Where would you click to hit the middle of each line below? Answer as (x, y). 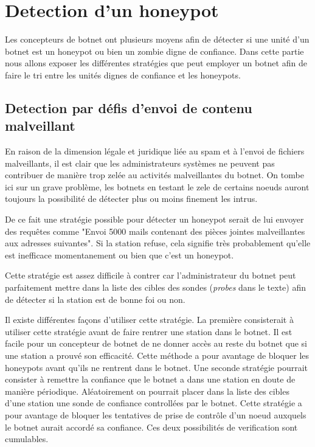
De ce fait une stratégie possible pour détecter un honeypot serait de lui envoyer (154, 219)
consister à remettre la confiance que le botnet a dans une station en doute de (150, 379)
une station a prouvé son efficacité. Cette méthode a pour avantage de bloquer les (157, 355)
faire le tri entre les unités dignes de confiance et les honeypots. (123, 74)
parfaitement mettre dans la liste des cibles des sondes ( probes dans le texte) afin (155, 287)
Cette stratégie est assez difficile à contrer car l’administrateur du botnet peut (151, 275)
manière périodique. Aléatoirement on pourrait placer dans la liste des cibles (147, 391)
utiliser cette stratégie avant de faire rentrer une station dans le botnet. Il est (149, 331)
